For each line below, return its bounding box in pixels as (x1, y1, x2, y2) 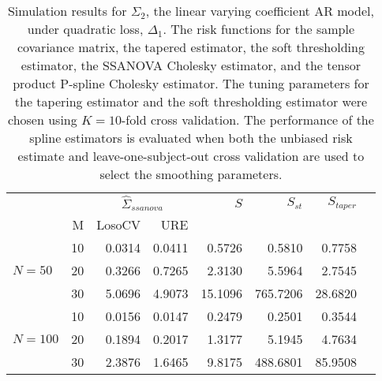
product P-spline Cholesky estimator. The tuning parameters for (13, 74, 369, 92)
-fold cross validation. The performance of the (122, 110, 374, 129)
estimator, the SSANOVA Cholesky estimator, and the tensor (21, 56, 361, 74)
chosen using (8, 110, 77, 129)
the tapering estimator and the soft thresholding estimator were (14, 92, 368, 110)
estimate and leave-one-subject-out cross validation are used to (17, 147, 365, 165)
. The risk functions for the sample (163, 20, 355, 38)
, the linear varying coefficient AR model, (145, 2, 374, 20)
